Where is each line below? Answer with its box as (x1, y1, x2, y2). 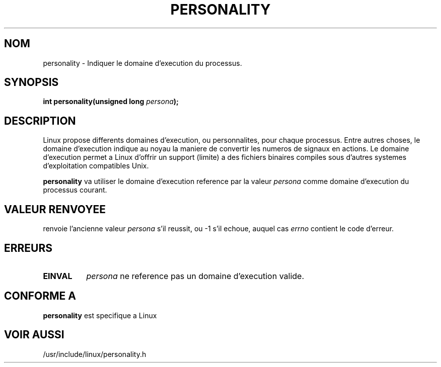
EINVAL (43, 270, 72, 281)
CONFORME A (4, 290, 76, 303)
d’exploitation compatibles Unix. (43, 161, 149, 170)
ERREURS (4, 241, 53, 254)
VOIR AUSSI (4, 328, 64, 341)
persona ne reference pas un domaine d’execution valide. (86, 270, 305, 281)
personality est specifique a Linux (43, 311, 157, 320)
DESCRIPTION (4, 114, 76, 127)
